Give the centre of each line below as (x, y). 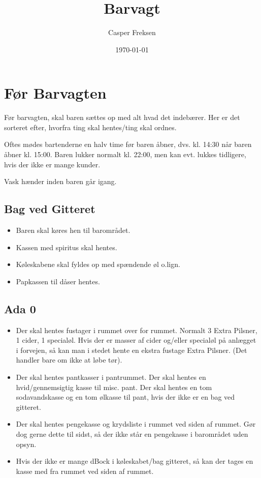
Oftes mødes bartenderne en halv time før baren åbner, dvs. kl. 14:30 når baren (128, 144)
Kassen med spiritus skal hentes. (67, 247)
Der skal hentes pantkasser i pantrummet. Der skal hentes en (111, 377)
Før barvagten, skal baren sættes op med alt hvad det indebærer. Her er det (122, 117)
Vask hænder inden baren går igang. (60, 181)
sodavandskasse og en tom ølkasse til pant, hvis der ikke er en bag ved (125, 397)
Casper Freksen (132, 32)
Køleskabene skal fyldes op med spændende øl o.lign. (98, 264)
